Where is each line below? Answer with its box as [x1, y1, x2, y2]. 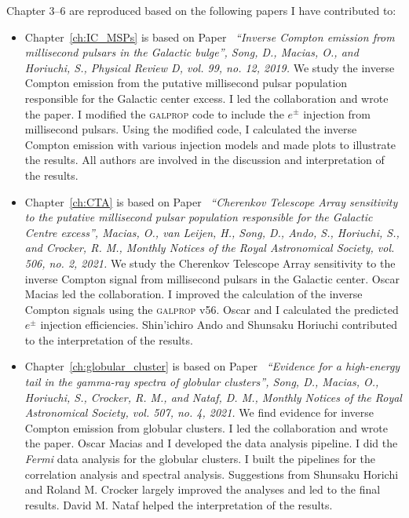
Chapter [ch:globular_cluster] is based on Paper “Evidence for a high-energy [24, 358, 400, 374]
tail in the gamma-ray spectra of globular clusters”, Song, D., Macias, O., [24, 374, 379, 390]
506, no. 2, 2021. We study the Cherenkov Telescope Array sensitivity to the [24, 254, 396, 271]
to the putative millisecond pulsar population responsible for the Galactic [24, 209, 373, 225]
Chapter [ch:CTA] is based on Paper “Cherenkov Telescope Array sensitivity [24, 193, 398, 210]
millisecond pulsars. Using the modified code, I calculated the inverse [24, 121, 357, 137]
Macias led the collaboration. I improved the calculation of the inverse [24, 286, 363, 302]
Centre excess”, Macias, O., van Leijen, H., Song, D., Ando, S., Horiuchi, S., [24, 224, 400, 240]
